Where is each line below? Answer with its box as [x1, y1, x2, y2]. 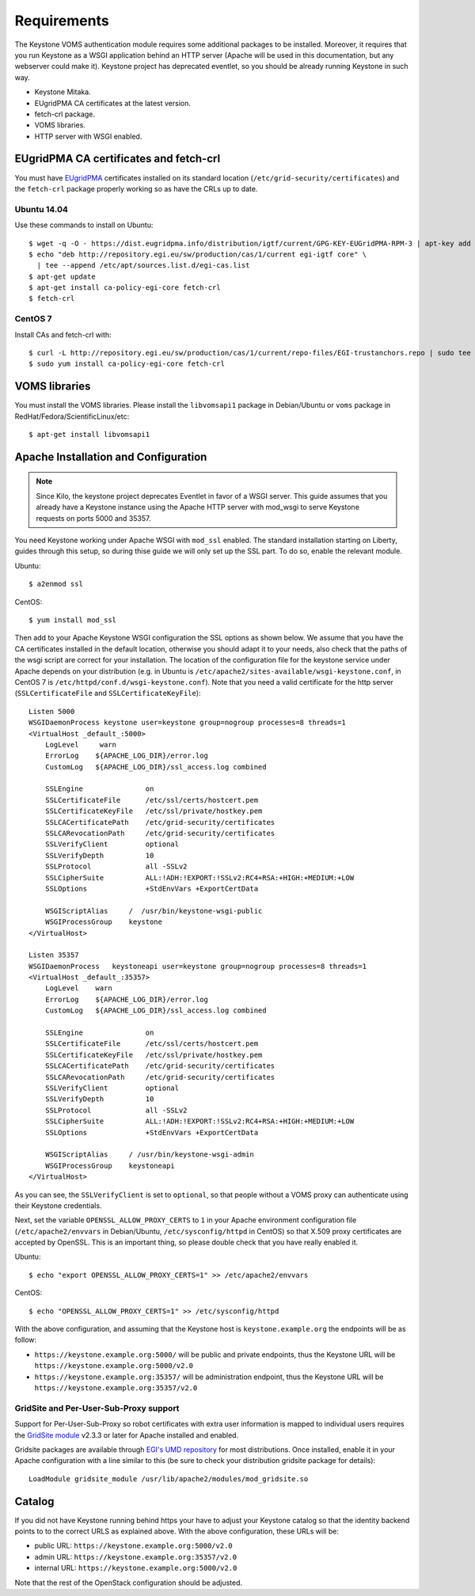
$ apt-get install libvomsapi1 [28, 430, 150, 439]
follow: [14, 1335, 37, 1345]
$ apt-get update [28, 272, 96, 281]
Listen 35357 [28, 951, 79, 959]
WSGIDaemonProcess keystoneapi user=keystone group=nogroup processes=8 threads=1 [28, 962, 367, 971]
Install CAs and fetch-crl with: [14, 329, 112, 340]
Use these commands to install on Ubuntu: [14, 220, 154, 230]
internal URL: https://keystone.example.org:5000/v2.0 [34, 1564, 237, 1573]
